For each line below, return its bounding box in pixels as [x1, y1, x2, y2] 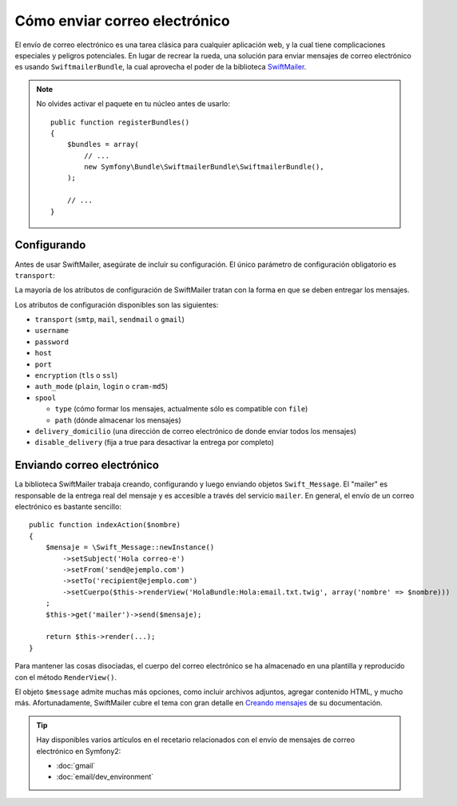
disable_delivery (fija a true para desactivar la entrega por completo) [34, 438, 275, 447]
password [34, 337, 70, 347]
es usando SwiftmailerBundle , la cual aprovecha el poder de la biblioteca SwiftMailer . [14, 62, 307, 72]
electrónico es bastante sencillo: [14, 502, 121, 511]
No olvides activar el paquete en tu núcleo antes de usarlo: [36, 99, 231, 109]
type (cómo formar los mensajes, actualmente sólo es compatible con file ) [54, 404, 308, 414]
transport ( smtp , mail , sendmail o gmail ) [34, 315, 185, 324]
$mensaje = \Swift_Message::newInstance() [45, 543, 215, 552]
